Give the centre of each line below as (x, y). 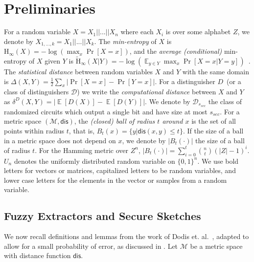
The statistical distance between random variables (78, 71)
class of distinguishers (36, 92)
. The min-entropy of (125, 41)
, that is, (82, 131)
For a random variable (37, 32)
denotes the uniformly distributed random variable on (94, 161)
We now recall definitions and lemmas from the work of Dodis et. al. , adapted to (127, 236)
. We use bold (218, 161)
